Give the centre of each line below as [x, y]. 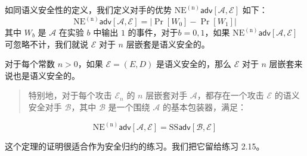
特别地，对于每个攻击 [70, 95]
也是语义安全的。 [46, 75]
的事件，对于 [153, 32]
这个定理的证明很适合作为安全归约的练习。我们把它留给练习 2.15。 [135, 146]
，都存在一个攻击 [230, 95]
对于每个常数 [30, 64]
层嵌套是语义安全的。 [168, 44]
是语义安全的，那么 [193, 64]
